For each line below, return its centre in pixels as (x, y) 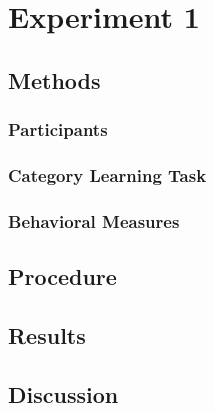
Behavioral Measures (94, 220)
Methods (54, 79)
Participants (58, 129)
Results (47, 334)
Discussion (63, 393)
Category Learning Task (107, 174)
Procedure (62, 276)
